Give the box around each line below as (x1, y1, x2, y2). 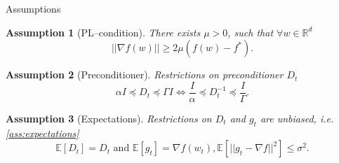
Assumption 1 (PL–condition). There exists (6, 24, 201, 39)
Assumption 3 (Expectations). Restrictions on (6, 111, 212, 125)
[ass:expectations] (6, 125, 79, 140)
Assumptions (6, 1, 61, 15)
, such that (227, 24, 274, 39)
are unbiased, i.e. (260, 111, 334, 125)
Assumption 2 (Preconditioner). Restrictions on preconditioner (6, 67, 284, 82)
